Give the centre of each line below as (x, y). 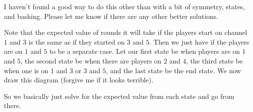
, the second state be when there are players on (91, 60)
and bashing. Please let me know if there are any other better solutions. (111, 16)
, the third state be (214, 60)
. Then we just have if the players (199, 41)
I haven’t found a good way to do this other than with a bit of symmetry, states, (125, 6)
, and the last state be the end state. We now (174, 70)
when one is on (26, 70)
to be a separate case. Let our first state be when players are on (145, 51)
